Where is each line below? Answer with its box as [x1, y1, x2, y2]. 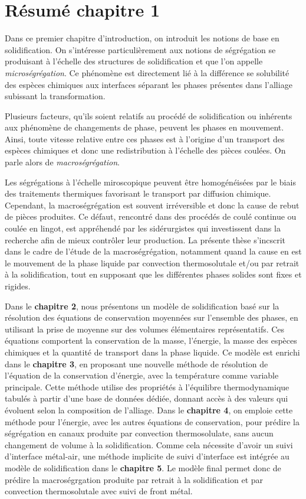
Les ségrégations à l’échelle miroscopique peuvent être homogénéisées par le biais [5, 175, 296, 188]
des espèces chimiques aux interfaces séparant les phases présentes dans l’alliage [5, 78, 292, 90]
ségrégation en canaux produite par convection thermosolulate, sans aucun [5, 427, 274, 439]
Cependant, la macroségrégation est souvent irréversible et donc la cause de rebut [5, 198, 300, 211]
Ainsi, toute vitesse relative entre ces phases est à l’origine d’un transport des [5, 132, 285, 145]
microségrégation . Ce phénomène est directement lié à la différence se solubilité [5, 66, 289, 79]
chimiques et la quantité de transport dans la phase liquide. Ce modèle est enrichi [5, 345, 300, 358]
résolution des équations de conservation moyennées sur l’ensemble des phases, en [5, 311, 298, 324]
